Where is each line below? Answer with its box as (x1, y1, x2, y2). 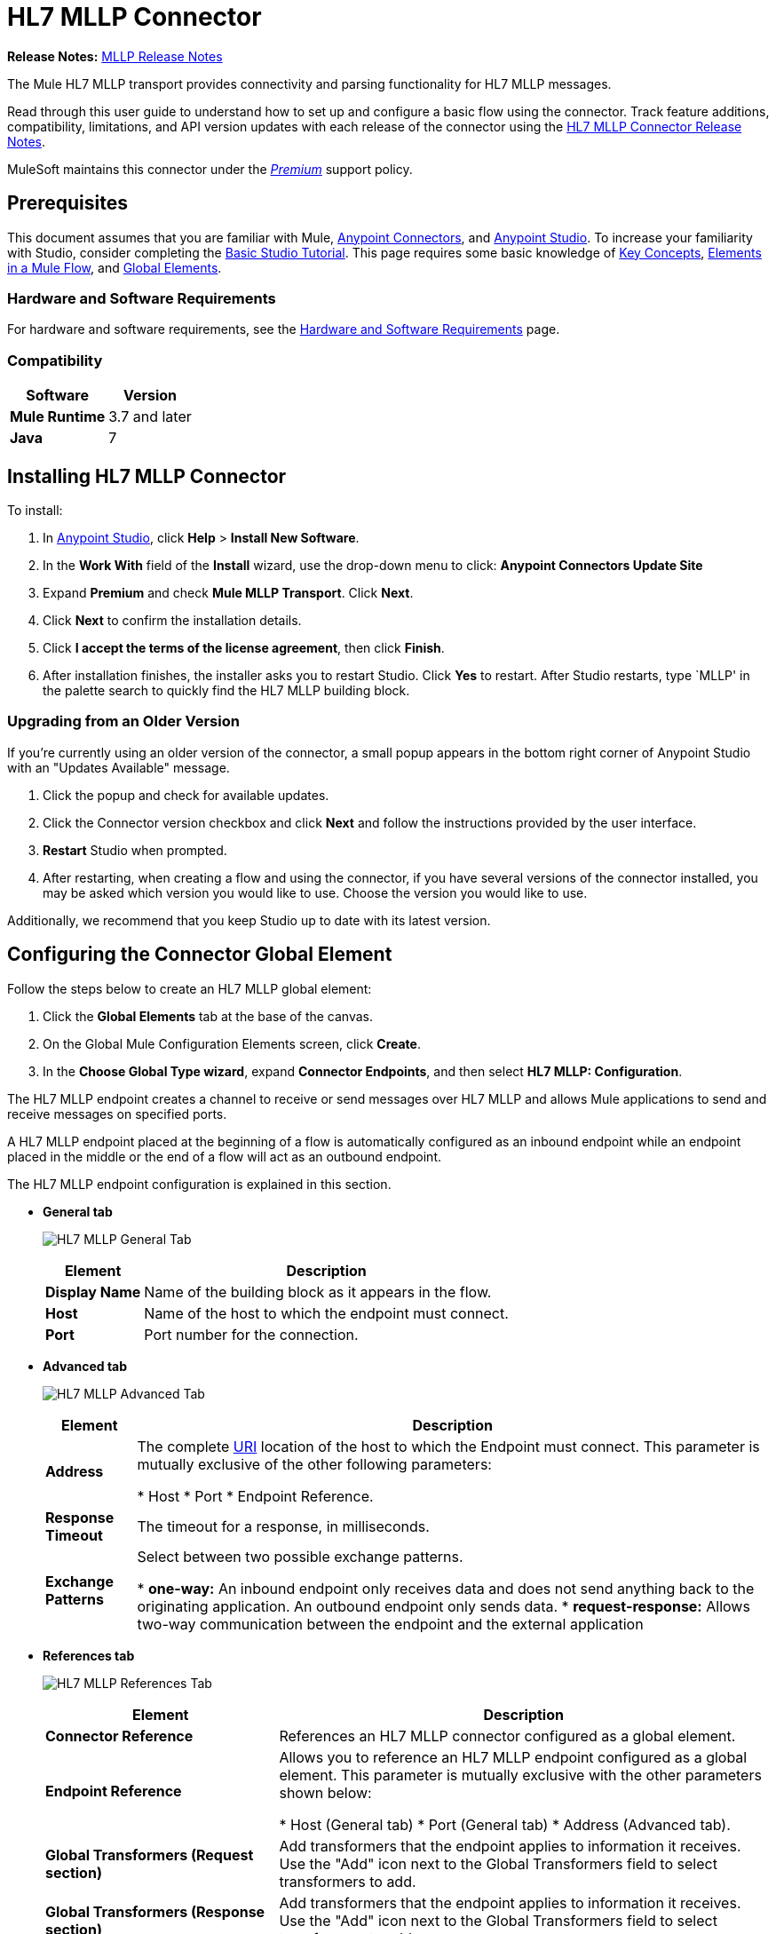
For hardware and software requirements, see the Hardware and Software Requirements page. (7, 321, 560, 337)
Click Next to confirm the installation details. (43, 612, 302, 628)
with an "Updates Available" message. (7, 759, 230, 775)
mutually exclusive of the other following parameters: (137, 1454, 492, 1473)
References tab (43, 1647, 135, 1663)
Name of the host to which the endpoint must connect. (144, 1304, 509, 1322)
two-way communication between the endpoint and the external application (137, 1614, 644, 1633)
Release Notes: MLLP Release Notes (7, 48, 223, 64)
